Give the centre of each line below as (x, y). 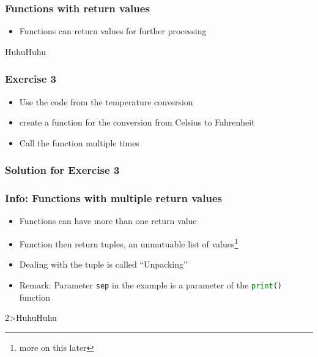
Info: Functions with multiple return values (113, 198)
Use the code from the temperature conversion (106, 101)
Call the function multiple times (79, 142)
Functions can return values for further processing (113, 31)
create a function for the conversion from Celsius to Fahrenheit (137, 122)
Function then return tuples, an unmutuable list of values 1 (129, 243)
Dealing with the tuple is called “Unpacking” (103, 264)
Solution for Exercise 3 (62, 170)
